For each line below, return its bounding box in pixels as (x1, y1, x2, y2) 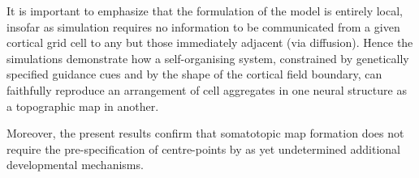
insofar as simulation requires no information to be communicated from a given (6, 18, 400, 35)
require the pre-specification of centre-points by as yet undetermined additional (6, 140, 401, 157)
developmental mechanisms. (6, 156, 144, 173)
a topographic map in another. (6, 97, 159, 114)
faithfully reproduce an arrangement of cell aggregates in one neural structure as (6, 81, 407, 98)
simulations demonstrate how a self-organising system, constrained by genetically (6, 49, 409, 66)
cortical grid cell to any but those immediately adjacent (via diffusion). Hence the (6, 34, 413, 51)
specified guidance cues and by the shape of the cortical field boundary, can (6, 66, 382, 83)
